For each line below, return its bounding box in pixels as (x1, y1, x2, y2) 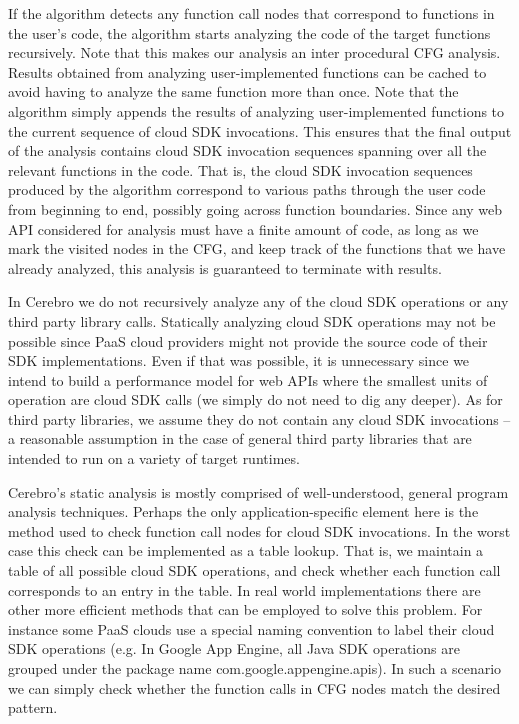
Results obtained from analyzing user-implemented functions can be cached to (8, 61, 487, 82)
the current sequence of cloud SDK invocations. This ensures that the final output (8, 120, 512, 141)
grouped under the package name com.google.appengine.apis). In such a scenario (8, 658, 502, 678)
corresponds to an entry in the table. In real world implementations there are (8, 579, 481, 600)
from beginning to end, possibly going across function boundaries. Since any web (8, 198, 503, 219)
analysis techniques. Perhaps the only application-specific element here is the (8, 501, 479, 522)
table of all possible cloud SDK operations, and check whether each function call (8, 560, 501, 581)
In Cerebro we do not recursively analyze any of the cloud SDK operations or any (8, 291, 509, 312)
